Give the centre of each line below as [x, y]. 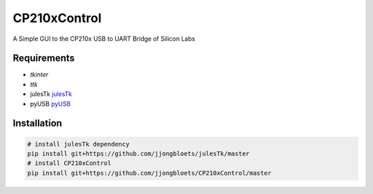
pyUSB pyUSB [50, 104]
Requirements [44, 58]
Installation [37, 123]
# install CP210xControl [69, 163]
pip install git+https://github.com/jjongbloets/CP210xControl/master [150, 173]
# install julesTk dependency [78, 144]
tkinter [39, 75]
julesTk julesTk [51, 94]
